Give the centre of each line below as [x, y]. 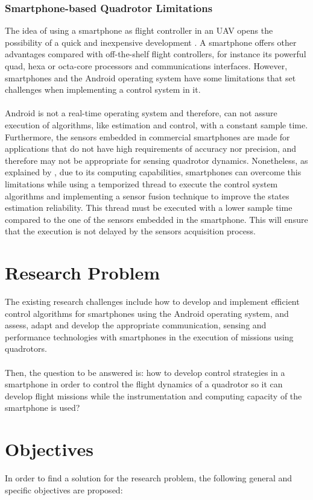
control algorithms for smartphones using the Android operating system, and [147, 313]
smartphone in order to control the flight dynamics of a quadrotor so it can [144, 384]
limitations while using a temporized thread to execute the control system [141, 183]
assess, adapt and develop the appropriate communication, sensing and [136, 325]
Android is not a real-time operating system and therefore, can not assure [141, 113]
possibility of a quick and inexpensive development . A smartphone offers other [151, 42]
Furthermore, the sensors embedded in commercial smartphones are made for [147, 136]
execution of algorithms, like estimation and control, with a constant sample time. [156, 124]
